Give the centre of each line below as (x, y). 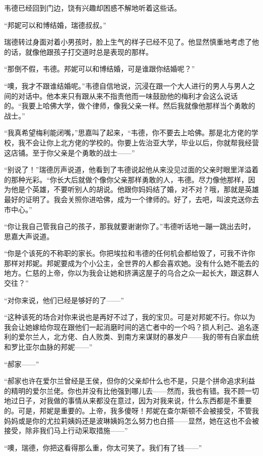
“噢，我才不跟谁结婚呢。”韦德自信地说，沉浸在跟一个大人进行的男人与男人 (126, 85)
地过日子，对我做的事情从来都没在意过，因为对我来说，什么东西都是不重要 (128, 401)
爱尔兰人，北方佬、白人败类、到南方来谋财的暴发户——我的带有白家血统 (138, 337)
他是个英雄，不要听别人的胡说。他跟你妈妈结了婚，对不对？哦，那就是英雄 (135, 189)
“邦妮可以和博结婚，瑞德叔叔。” (55, 25)
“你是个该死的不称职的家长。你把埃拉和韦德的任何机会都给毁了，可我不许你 (130, 253)
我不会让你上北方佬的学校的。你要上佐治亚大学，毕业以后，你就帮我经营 (138, 142)
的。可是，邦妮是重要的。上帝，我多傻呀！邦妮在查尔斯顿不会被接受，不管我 (131, 410)
